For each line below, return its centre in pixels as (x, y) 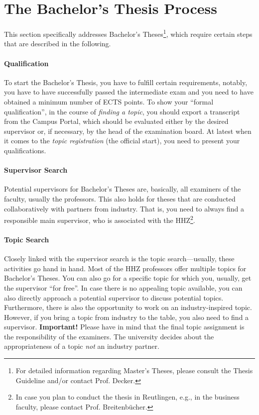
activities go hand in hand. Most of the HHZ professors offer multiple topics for (125, 268)
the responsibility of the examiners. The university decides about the (109, 336)
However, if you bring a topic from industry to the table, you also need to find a (127, 317)
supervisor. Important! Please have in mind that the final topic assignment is (124, 327)
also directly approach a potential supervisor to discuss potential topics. (114, 297)
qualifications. (25, 150)
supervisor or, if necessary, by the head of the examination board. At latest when (128, 131)
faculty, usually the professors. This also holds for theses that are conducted (120, 198)
